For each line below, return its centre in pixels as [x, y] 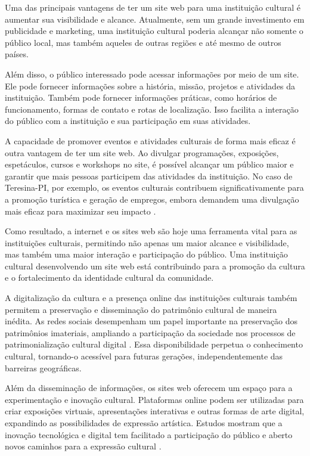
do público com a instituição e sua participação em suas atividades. [128, 121]
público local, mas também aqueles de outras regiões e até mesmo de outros [143, 42]
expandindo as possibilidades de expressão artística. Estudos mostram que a [144, 423]
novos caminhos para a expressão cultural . [83, 446]
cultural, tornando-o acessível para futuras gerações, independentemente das [144, 356]
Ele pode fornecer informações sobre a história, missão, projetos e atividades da [150, 86]
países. [17, 54]
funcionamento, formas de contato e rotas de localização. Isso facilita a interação [152, 109]
